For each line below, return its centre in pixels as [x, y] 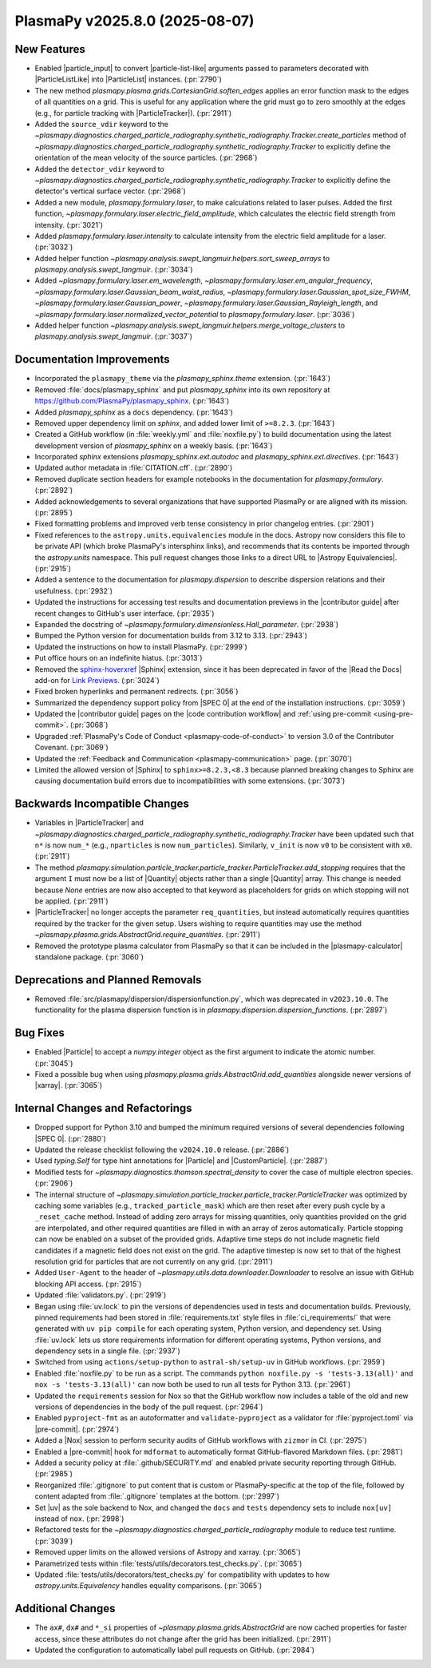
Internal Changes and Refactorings [103, 1108]
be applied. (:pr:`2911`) [71, 901]
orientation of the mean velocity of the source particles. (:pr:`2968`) [146, 158]
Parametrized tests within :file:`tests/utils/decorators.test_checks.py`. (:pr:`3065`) [168, 1563]
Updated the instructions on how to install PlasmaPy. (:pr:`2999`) [141, 646]
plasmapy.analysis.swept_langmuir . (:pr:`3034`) [114, 270]
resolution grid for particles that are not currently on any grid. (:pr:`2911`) [154, 1261]
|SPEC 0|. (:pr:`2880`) [71, 1138]
